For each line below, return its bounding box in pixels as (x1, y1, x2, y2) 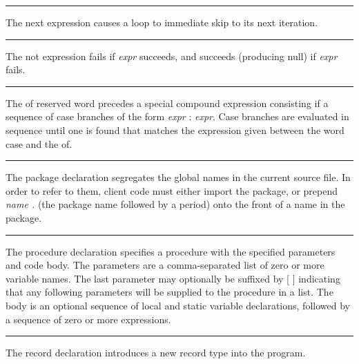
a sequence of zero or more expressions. (6, 312, 171, 326)
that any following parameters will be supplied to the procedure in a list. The (6, 285, 333, 299)
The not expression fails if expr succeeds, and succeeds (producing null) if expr (6, 48, 338, 63)
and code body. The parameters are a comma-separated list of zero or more (6, 258, 324, 272)
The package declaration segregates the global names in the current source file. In (6, 170, 351, 184)
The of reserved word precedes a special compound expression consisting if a (6, 95, 329, 110)
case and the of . (6, 136, 72, 151)
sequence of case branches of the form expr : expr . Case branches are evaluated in (6, 109, 349, 124)
